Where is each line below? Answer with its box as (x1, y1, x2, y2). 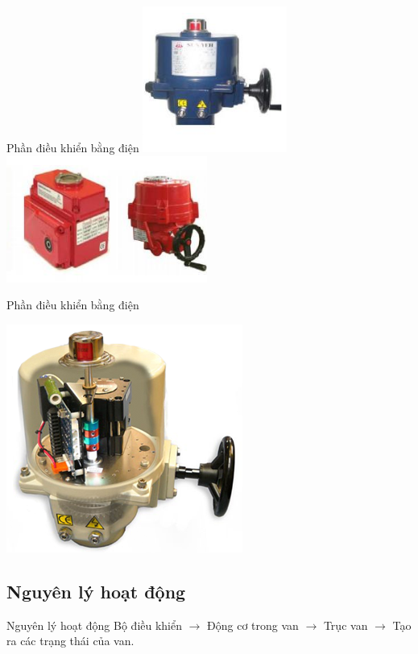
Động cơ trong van (207, 616, 299, 633)
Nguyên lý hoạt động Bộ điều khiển (6, 616, 183, 633)
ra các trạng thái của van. (6, 632, 135, 649)
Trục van (323, 616, 368, 633)
